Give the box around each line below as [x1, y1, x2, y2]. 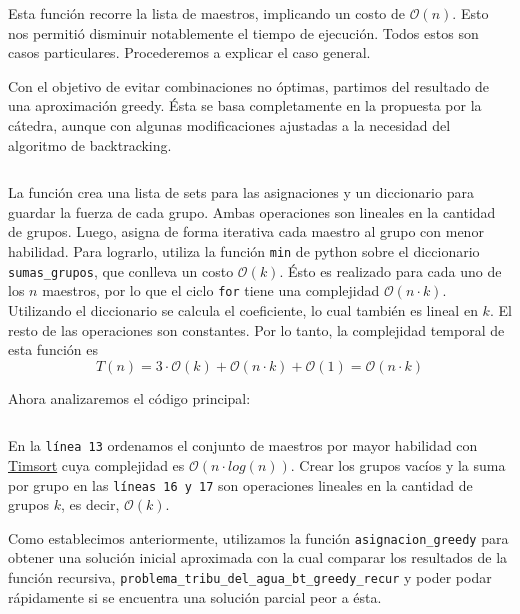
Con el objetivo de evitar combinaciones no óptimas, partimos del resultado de [8, 75, 490, 96]
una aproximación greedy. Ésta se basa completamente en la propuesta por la [8, 95, 482, 116]
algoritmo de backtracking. [8, 134, 172, 155]
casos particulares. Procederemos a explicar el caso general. [8, 42, 371, 63]
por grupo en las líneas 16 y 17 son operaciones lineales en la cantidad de [8, 474, 473, 495]
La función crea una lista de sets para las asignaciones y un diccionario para [8, 182, 474, 203]
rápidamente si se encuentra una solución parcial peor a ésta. [8, 586, 382, 607]
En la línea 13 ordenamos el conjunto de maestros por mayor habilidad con [8, 435, 478, 456]
